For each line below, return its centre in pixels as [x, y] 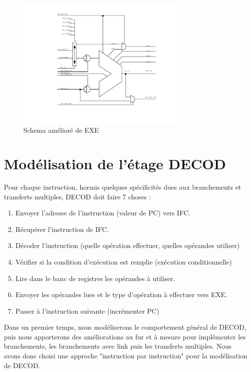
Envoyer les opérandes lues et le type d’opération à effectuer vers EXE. [121, 294]
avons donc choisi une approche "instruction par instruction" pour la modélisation [126, 356]
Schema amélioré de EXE [61, 130]
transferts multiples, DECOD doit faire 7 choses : [78, 196]
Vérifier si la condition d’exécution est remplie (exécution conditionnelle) [124, 261]
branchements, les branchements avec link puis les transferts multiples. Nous [118, 346]
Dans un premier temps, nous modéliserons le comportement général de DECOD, [125, 327]
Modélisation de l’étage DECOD [115, 164]
